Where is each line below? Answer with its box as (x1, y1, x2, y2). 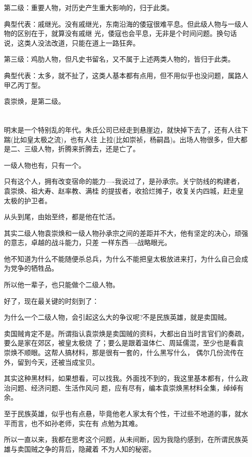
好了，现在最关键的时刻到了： (4, 295, 99, 306)
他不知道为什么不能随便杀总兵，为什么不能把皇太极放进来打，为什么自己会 (4, 253, 241, 263)
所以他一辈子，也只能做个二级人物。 (4, 279, 119, 290)
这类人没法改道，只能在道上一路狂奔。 (17, 37, 140, 48)
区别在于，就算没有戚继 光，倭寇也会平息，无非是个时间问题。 (17, 28, 217, 38)
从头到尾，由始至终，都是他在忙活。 (4, 212, 119, 222)
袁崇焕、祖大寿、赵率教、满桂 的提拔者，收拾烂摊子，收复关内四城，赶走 (4, 185, 237, 196)
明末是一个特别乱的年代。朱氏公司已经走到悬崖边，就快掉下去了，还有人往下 (4, 124, 248, 134)
